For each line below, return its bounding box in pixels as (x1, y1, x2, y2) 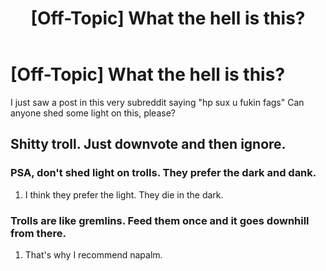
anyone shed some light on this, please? (10, 107, 176, 119)
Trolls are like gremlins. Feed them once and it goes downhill (10, 213, 310, 227)
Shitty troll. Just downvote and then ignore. (10, 136, 287, 153)
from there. (10, 226, 67, 240)
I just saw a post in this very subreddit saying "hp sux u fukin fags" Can (10, 96, 305, 108)
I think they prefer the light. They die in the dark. (24, 188, 224, 201)
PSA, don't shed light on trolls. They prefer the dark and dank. (10, 166, 317, 180)
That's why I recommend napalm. (24, 248, 163, 261)
